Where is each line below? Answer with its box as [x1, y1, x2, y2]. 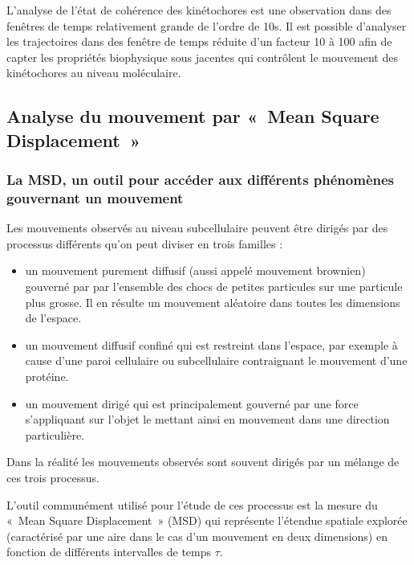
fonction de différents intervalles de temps [6, 543, 212, 560]
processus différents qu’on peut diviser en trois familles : [6, 235, 283, 252]
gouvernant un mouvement [6, 187, 184, 207]
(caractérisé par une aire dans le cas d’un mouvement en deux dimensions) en [6, 527, 388, 544]
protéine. [25, 368, 69, 385]
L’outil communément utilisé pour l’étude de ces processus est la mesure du [6, 496, 378, 513]
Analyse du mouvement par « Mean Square [6, 104, 379, 129]
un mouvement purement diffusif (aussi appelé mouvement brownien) [25, 262, 366, 279]
